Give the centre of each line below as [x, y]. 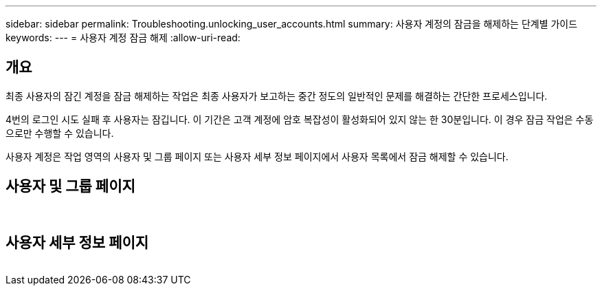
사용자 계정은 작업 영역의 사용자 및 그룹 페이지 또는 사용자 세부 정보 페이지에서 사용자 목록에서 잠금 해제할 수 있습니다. [257, 156]
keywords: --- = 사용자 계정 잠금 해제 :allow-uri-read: [123, 37]
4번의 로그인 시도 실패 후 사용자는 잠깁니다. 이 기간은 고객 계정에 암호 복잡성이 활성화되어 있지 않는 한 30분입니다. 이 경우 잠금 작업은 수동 [300, 119]
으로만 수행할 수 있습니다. [60, 133]
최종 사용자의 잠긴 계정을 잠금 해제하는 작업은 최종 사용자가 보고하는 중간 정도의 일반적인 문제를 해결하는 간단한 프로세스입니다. [277, 96]
